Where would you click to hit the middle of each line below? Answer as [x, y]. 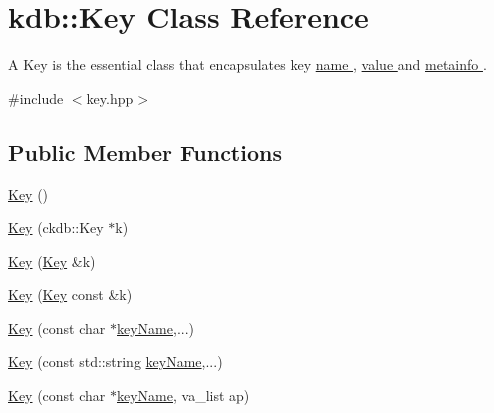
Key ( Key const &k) [70, 294]
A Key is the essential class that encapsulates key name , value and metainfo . [247, 64]
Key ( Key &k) [52, 260]
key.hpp [110, 97]
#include [36, 97]
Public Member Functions [145, 151]
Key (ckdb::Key [56, 227]
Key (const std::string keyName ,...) [115, 361]
